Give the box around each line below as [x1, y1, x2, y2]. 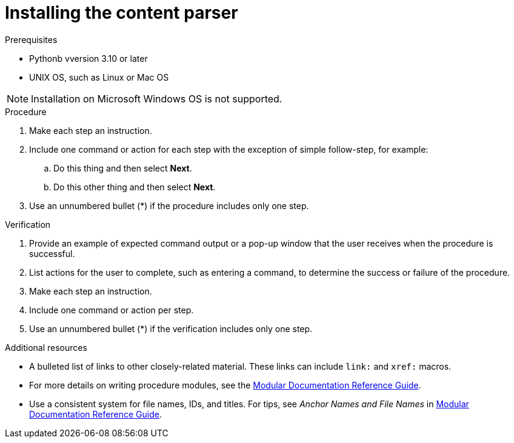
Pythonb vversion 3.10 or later [29, 53, 148, 64]
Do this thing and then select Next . [53, 162, 192, 173]
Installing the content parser [5, 2, 238, 23]
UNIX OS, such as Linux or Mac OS [29, 72, 169, 82]
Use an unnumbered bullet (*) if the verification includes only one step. [29, 323, 313, 334]
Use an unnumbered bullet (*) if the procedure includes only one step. [29, 200, 309, 211]
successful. [29, 248, 75, 259]
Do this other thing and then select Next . [53, 181, 216, 192]
